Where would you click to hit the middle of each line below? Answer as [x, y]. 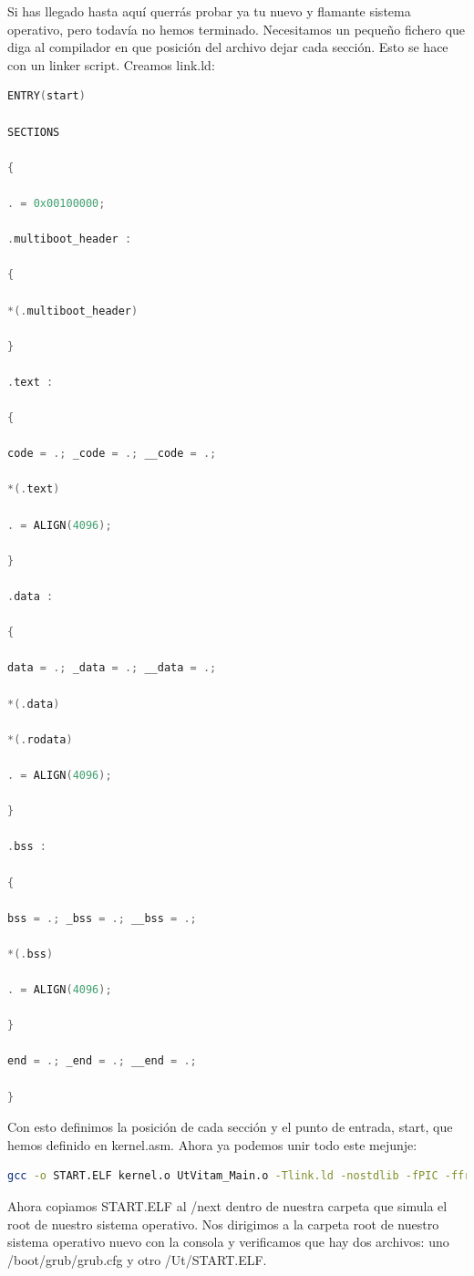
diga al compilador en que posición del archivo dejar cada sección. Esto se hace [228, 47]
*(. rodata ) [40, 739]
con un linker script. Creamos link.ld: [111, 64]
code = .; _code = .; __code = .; [112, 454]
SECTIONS [34, 132]
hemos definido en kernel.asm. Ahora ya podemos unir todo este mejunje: [212, 1144]
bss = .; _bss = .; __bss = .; [102, 918]
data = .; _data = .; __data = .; [112, 668]
